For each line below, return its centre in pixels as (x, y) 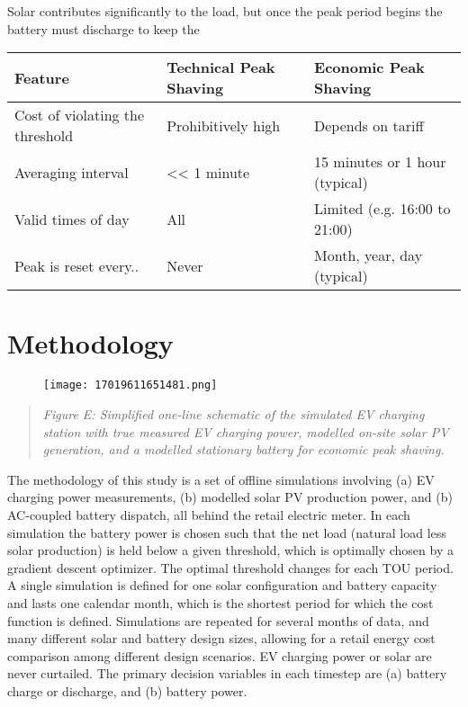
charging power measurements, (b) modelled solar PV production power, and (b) (230, 497)
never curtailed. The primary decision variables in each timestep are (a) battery (227, 673)
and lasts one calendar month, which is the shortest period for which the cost (220, 602)
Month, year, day (369, 255)
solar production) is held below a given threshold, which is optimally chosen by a (230, 550)
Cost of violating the (80, 115)
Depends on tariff (369, 125)
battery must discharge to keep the (103, 28)
